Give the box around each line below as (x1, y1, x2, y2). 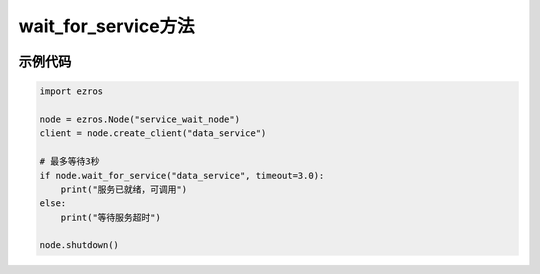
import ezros (39, 86, 104, 97)
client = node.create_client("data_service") (39, 128, 267, 139)
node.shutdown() (39, 240, 120, 251)
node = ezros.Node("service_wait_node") (39, 113, 240, 125)
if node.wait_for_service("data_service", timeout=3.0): (39, 170, 325, 181)
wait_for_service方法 (18, 15, 195, 37)
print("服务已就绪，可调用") (60, 183, 188, 195)
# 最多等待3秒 (39, 156, 100, 167)
